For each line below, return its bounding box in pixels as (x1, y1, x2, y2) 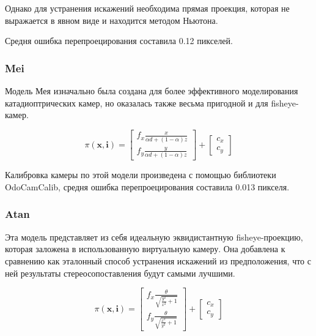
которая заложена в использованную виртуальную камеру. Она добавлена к (5, 242, 285, 255)
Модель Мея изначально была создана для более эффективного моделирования (5, 84, 298, 97)
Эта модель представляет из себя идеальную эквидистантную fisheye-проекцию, (5, 230, 303, 243)
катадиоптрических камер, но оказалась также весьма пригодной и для (5, 96, 268, 109)
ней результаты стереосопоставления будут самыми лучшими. (5, 266, 235, 279)
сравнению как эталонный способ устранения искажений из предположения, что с (5, 254, 312, 267)
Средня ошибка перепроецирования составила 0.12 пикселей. (5, 34, 233, 47)
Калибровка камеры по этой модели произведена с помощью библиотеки (5, 168, 276, 181)
